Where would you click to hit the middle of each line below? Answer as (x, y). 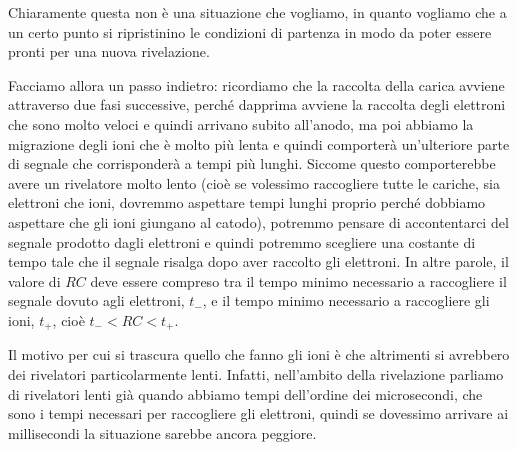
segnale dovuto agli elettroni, (96, 300)
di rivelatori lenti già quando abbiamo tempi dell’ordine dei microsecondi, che (245, 393)
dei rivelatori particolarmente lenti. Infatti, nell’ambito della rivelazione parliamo (256, 373)
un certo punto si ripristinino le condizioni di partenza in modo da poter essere (250, 31)
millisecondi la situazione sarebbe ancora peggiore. (162, 432)
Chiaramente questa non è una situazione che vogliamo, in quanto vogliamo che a (257, 12)
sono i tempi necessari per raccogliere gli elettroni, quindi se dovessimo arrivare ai (258, 413)
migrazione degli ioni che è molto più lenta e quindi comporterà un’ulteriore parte (259, 143)
